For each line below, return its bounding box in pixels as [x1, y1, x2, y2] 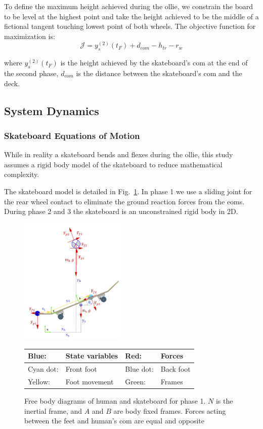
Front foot [65, 364, 97, 374]
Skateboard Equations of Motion [4, 129, 140, 141]
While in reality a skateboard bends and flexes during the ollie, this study [4, 149, 233, 160]
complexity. [4, 169, 39, 180]
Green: [125, 376, 146, 387]
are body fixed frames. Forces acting [113, 405, 226, 416]
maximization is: [4, 30, 55, 41]
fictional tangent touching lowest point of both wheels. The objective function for [4, 21, 256, 31]
